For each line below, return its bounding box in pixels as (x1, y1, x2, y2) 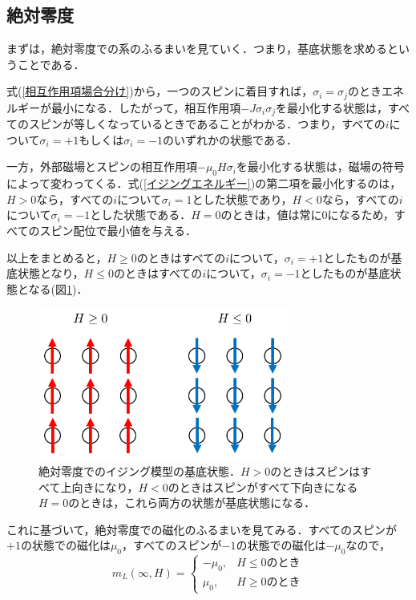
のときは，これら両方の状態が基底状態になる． (68, 494, 316, 511)
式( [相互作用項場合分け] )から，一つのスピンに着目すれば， (6, 83, 313, 99)
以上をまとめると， (6, 249, 107, 266)
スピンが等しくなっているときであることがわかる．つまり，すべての (28, 116, 386, 132)
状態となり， (17, 265, 84, 282)
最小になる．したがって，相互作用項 (50, 99, 241, 116)
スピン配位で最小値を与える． (39, 222, 197, 239)
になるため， (327, 206, 394, 223)
